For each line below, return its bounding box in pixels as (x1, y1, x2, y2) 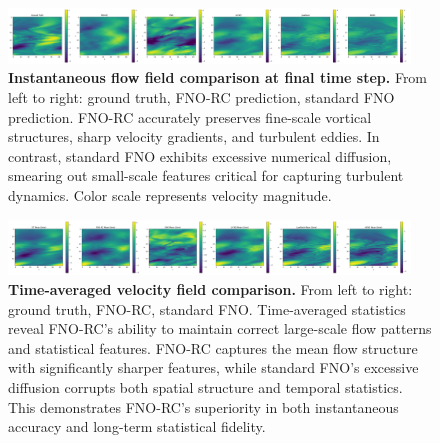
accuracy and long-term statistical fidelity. (8, 416, 266, 437)
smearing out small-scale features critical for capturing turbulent (8, 165, 404, 186)
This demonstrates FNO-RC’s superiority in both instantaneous (8, 396, 399, 417)
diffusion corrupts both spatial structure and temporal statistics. (8, 377, 403, 397)
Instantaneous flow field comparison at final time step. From (8, 67, 428, 88)
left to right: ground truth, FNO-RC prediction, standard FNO (8, 87, 395, 108)
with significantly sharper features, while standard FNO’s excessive (8, 357, 419, 378)
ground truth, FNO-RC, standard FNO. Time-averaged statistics (8, 298, 406, 319)
